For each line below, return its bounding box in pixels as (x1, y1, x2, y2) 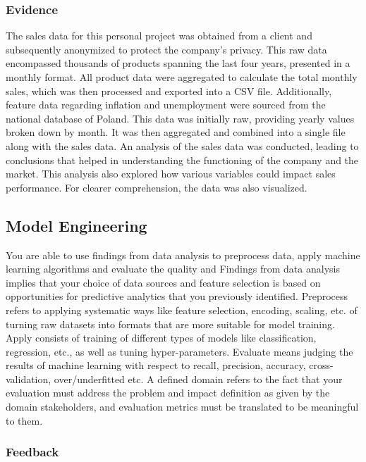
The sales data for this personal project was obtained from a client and (6, 28, 312, 43)
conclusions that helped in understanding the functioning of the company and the (6, 152, 359, 167)
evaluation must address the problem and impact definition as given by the (6, 385, 330, 400)
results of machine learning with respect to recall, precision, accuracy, (6, 358, 306, 373)
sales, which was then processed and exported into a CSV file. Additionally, (6, 83, 332, 98)
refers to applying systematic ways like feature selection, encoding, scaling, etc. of (6, 302, 358, 317)
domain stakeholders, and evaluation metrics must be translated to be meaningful (6, 399, 359, 414)
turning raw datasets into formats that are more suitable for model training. (6, 316, 335, 331)
